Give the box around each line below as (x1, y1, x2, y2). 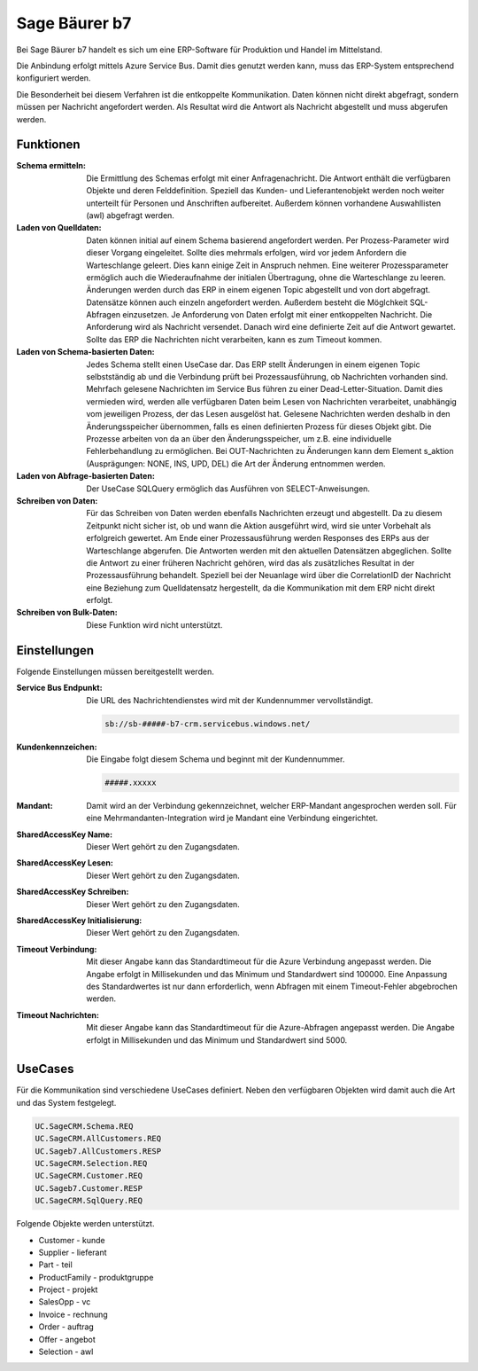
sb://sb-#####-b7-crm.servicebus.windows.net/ (104, 718, 311, 729)
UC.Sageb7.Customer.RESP (35, 1183, 143, 1193)
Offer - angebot (38, 1334, 96, 1344)
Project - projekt (38, 1284, 98, 1295)
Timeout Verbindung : (16, 944, 97, 954)
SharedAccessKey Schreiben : (16, 887, 129, 897)
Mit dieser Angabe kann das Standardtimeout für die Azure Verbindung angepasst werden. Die (86, 956, 432, 967)
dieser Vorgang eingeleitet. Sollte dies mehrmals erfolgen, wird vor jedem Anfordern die (86, 247, 407, 258)
